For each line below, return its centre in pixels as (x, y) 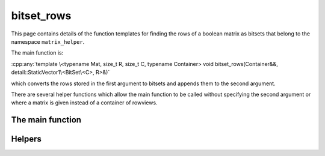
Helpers (26, 139)
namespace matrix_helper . (48, 41)
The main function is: (37, 53)
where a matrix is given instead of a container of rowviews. (84, 103)
